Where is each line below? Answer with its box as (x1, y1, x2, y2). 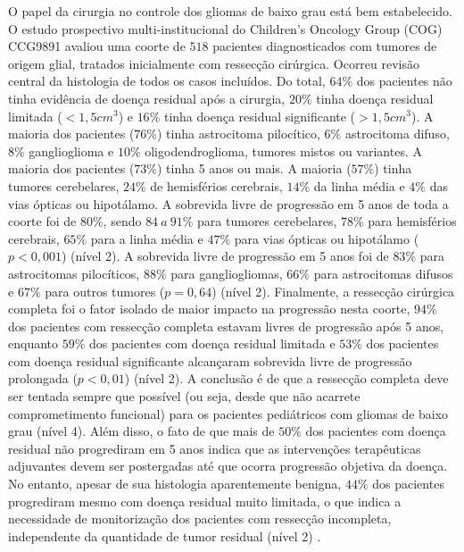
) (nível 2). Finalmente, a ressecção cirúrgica (211, 281, 455, 300)
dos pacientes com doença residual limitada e (89, 334, 336, 353)
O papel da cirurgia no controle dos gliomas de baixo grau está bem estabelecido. (8, 2, 452, 20)
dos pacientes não (356, 71, 452, 90)
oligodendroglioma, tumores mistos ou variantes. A (145, 141, 422, 160)
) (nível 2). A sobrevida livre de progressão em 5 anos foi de (61, 247, 389, 265)
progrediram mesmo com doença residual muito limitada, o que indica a (8, 491, 402, 510)
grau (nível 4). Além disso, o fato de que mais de (8, 422, 275, 440)
